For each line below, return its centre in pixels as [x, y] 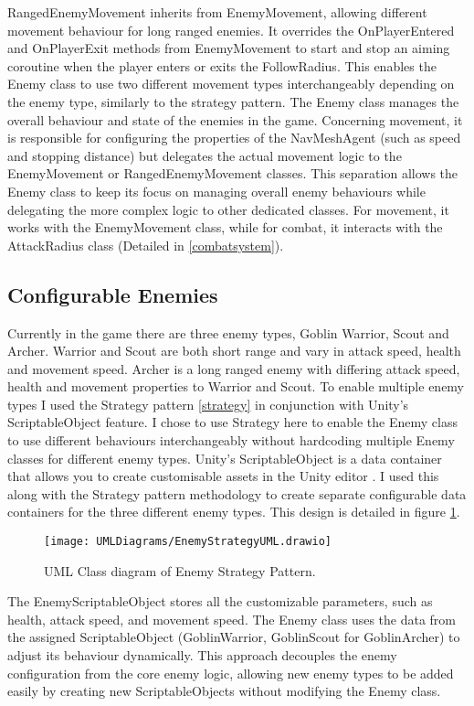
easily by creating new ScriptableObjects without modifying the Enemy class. [224, 691]
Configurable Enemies [113, 294]
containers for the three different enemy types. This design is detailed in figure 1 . [234, 512]
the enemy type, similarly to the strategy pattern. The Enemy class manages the [233, 101]
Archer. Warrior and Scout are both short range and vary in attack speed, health [234, 351]
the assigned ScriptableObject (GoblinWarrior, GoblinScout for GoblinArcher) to [234, 637]
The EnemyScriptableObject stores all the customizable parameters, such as [220, 601]
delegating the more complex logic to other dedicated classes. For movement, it [228, 209]
